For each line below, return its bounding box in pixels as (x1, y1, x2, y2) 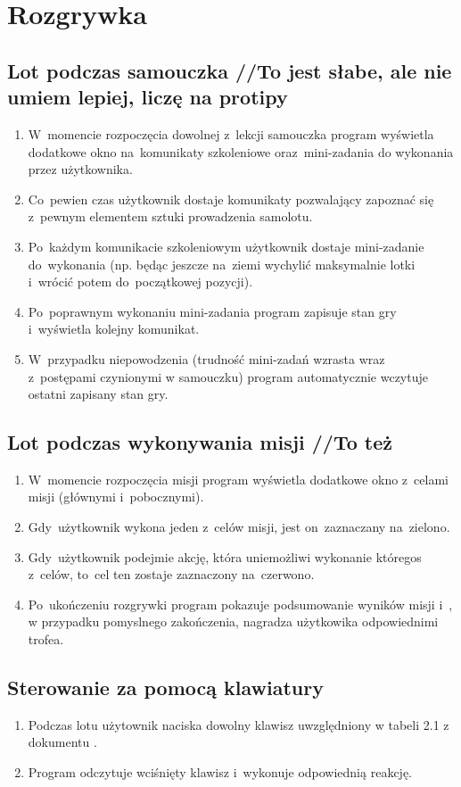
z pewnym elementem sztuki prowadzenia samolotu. (28, 207, 313, 226)
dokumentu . (28, 733, 97, 751)
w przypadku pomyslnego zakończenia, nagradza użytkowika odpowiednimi (28, 612, 439, 631)
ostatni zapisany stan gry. (28, 385, 169, 403)
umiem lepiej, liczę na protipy (7, 83, 288, 111)
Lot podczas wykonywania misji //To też (7, 428, 393, 456)
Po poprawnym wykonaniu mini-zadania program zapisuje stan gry (28, 302, 397, 320)
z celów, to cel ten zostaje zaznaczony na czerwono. (28, 565, 315, 584)
